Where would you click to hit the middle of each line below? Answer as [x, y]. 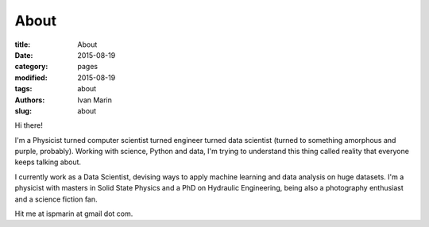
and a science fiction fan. [56, 199]
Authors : [30, 100]
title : [23, 44]
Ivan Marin [95, 100]
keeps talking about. [48, 162]
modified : [31, 77]
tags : [23, 89]
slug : [23, 110]
